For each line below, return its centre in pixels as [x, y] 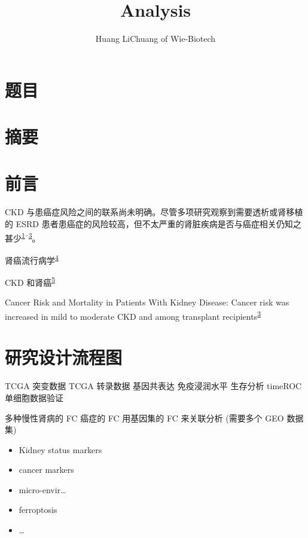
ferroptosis [38, 510]
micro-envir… [42, 489]
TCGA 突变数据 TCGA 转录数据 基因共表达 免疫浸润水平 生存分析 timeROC [153, 386]
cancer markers [46, 470]
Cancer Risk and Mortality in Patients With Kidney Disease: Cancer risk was [147, 302]
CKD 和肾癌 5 [30, 281]
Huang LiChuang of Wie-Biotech [155, 39]
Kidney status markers [60, 449]
